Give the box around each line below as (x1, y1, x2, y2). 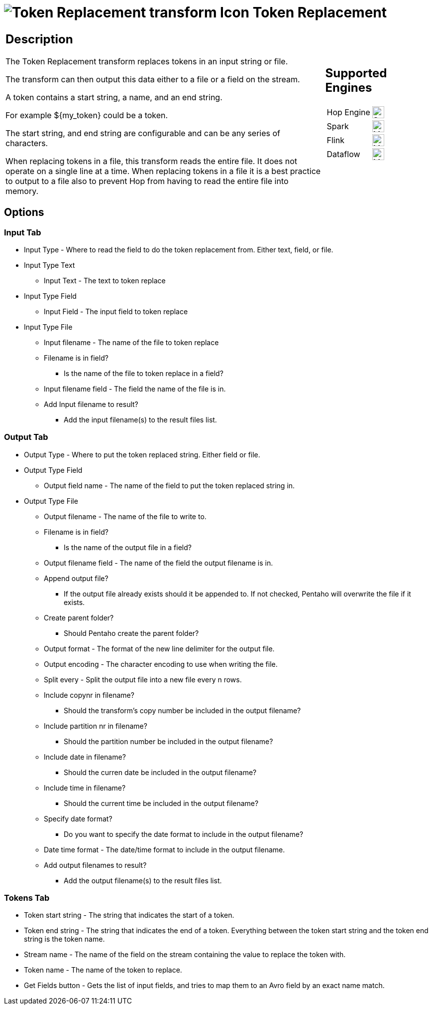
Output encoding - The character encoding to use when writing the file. (44, 659, 278, 668)
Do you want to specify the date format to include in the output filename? (64, 829, 304, 838)
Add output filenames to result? (44, 860, 147, 869)
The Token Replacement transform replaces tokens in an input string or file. (5, 56, 288, 66)
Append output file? (44, 574, 108, 583)
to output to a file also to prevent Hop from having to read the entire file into (5, 176, 289, 186)
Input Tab (4, 227, 41, 237)
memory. (5, 186, 39, 196)
